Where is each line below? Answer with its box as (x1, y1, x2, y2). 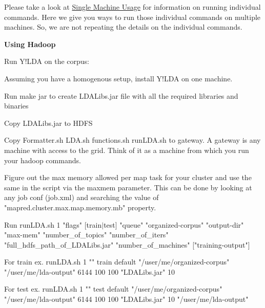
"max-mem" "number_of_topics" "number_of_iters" (4, 229, 169, 240)
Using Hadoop (4, 38, 56, 49)
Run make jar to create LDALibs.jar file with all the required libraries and (4, 90, 238, 101)
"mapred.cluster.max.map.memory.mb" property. (4, 202, 156, 212)
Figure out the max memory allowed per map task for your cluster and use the (4, 172, 252, 183)
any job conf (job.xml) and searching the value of (4, 192, 159, 203)
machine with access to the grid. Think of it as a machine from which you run (4, 144, 249, 155)
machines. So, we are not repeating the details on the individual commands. (4, 21, 242, 32)
